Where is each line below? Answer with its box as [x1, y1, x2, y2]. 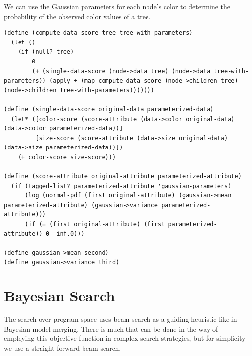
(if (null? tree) [18, 48, 74, 56]
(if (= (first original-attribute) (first [24, 221, 165, 228]
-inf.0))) [53, 230, 84, 237]
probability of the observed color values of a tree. [4, 11, 151, 21]
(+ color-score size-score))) [18, 153, 116, 161]
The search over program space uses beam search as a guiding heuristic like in [4, 314, 237, 324]
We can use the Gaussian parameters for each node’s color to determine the [4, 1, 231, 11]
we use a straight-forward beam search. [4, 342, 121, 353]
